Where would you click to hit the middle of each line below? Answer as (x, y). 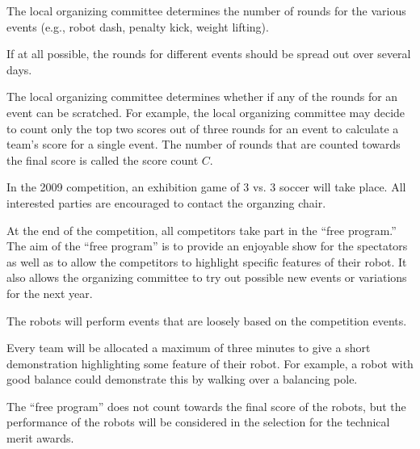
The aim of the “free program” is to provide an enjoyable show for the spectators (207, 246)
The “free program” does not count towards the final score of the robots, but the (206, 406)
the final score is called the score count (103, 159)
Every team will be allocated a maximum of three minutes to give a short (189, 348)
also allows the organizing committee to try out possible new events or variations (207, 277)
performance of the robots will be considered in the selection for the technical (198, 422)
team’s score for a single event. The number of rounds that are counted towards (204, 144)
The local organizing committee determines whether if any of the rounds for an (202, 97)
